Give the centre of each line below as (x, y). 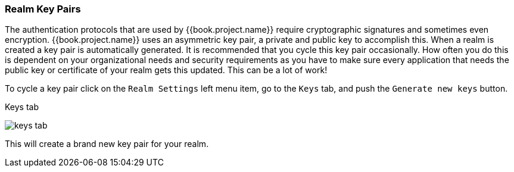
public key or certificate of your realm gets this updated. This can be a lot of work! (166, 70)
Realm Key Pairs (43, 9)
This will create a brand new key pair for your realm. (107, 144)
